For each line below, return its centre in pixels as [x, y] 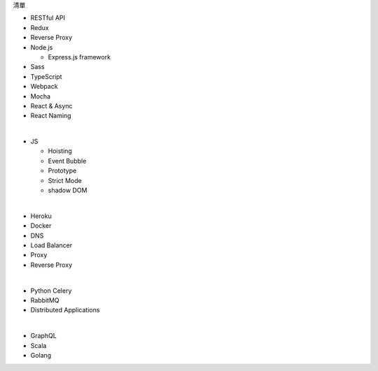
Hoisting [60, 151]
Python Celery [51, 291]
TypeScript [46, 76]
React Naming [51, 116]
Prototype [62, 170]
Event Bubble [67, 161]
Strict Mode [65, 180]
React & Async [51, 106]
